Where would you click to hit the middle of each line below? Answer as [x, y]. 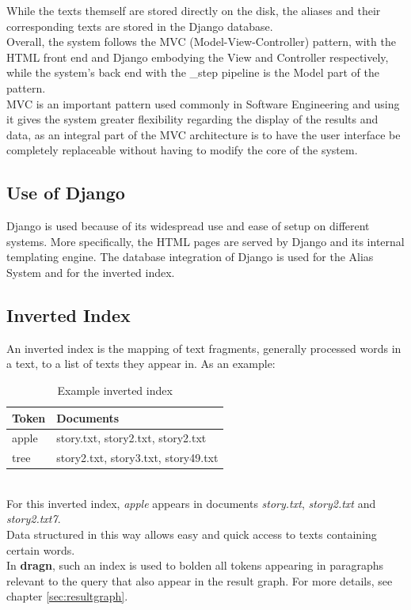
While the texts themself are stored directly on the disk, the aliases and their [194, 10]
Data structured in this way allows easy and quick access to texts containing [192, 534]
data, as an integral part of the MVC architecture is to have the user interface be [204, 134]
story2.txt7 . [34, 519]
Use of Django [66, 193]
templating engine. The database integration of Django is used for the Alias [190, 257]
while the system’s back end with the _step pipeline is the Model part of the [193, 72]
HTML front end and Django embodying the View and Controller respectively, [198, 57]
